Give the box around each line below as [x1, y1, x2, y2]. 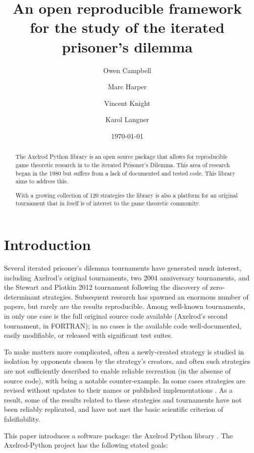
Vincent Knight [104, 98, 151, 108]
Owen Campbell [103, 65, 151, 75]
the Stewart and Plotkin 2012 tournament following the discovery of [4, 282, 208, 292]
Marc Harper [108, 81, 147, 92]
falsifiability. [4, 413, 41, 424]
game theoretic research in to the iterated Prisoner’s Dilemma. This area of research [15, 160, 230, 169]
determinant [4, 291, 41, 302]
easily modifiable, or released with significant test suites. [4, 330, 173, 340]
